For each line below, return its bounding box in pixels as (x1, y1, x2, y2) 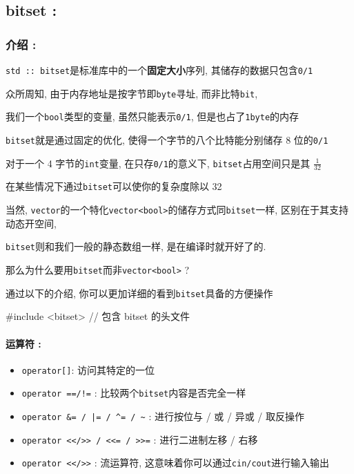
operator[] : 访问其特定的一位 (21, 362, 155, 377)
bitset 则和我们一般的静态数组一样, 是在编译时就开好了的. (6, 239, 266, 254)
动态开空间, (6, 216, 57, 230)
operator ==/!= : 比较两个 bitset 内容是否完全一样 (21, 386, 246, 400)
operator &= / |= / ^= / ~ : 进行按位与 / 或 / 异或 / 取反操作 (21, 409, 304, 424)
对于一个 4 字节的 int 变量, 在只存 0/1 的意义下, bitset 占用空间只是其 (6, 155, 311, 170)
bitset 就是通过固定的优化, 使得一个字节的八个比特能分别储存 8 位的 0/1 (6, 132, 328, 146)
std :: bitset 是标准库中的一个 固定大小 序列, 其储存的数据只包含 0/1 (6, 63, 313, 77)
